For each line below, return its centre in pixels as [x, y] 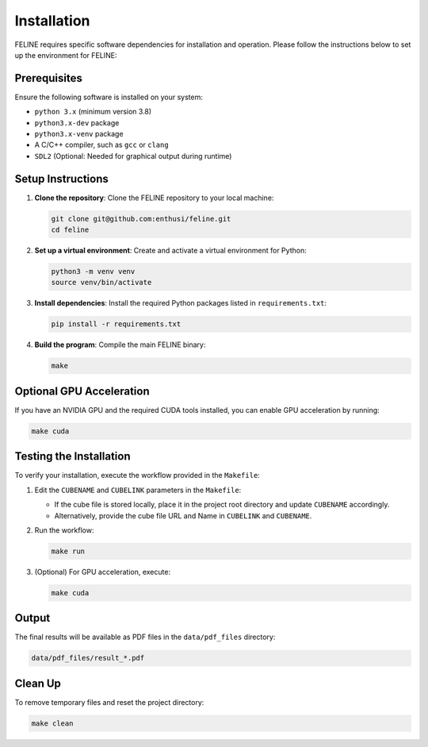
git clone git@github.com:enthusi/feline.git [141, 219]
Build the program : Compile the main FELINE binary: [120, 345]
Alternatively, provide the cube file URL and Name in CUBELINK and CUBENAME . [183, 515]
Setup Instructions [61, 179]
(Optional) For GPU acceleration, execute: [102, 572]
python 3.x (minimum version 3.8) [93, 112]
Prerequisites [48, 78]
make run [68, 551]
